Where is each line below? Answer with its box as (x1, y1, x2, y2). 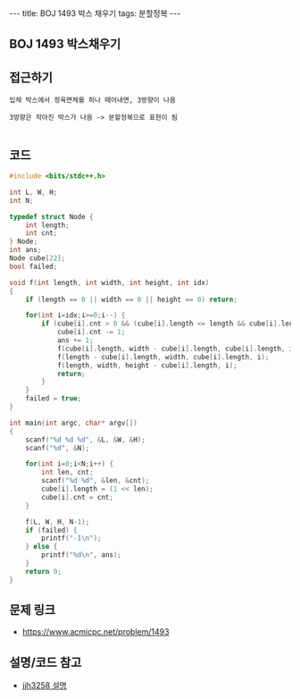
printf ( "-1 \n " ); (41, 534, 102, 543)
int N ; (9, 196, 34, 205)
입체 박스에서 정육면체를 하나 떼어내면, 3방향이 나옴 (9, 96, 176, 105)
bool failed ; (9, 262, 58, 271)
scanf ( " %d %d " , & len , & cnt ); (41, 476, 150, 485)
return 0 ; (25, 567, 62, 576)
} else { (25, 543, 58, 552)
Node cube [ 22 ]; (9, 254, 66, 263)
